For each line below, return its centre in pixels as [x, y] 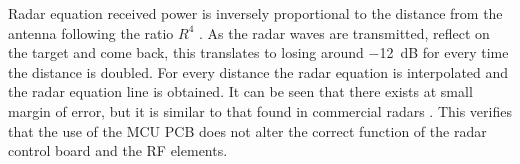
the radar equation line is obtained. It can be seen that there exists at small [240, 91]
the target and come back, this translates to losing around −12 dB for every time [258, 52]
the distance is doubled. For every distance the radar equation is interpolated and [258, 71]
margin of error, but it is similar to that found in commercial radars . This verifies [260, 110]
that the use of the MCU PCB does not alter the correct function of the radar [247, 130]
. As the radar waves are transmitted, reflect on [344, 32]
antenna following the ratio [91, 32]
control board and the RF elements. [118, 150]
